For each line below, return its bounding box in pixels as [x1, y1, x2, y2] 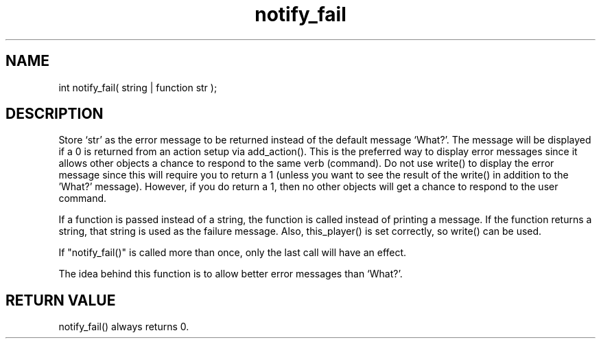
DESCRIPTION [5, 105, 104, 123]
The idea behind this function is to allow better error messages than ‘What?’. [58, 268, 403, 280]
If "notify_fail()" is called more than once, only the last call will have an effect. [58, 246, 407, 259]
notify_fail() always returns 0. [58, 321, 189, 333]
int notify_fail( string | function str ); [58, 81, 217, 93]
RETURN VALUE [5, 291, 116, 309]
